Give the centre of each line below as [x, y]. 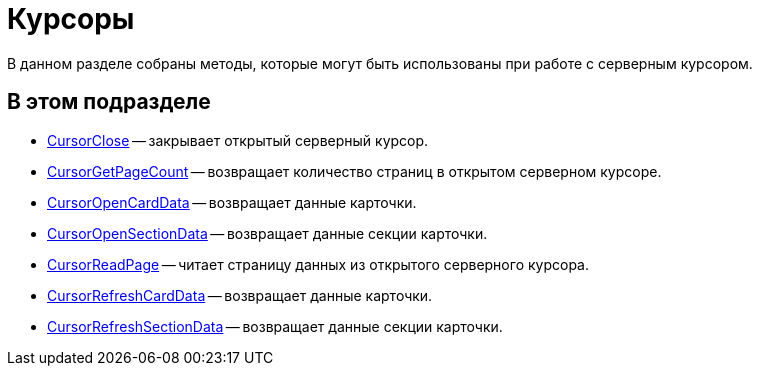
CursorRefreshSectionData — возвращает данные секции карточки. [275, 326]
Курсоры [71, 19]
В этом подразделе [109, 102]
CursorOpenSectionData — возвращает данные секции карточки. [267, 233]
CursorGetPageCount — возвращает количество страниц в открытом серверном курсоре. [354, 171]
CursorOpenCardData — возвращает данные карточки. [232, 202]
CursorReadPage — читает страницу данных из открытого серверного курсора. [318, 264]
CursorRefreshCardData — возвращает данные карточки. [240, 295]
